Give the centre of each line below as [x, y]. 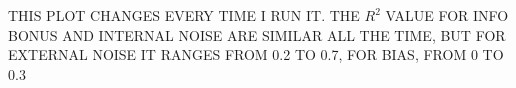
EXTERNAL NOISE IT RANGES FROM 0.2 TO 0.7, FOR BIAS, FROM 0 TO [256, 54]
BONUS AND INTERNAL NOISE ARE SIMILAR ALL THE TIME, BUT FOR [257, 34]
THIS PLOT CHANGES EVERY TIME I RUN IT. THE [184, 15]
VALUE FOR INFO [447, 15]
